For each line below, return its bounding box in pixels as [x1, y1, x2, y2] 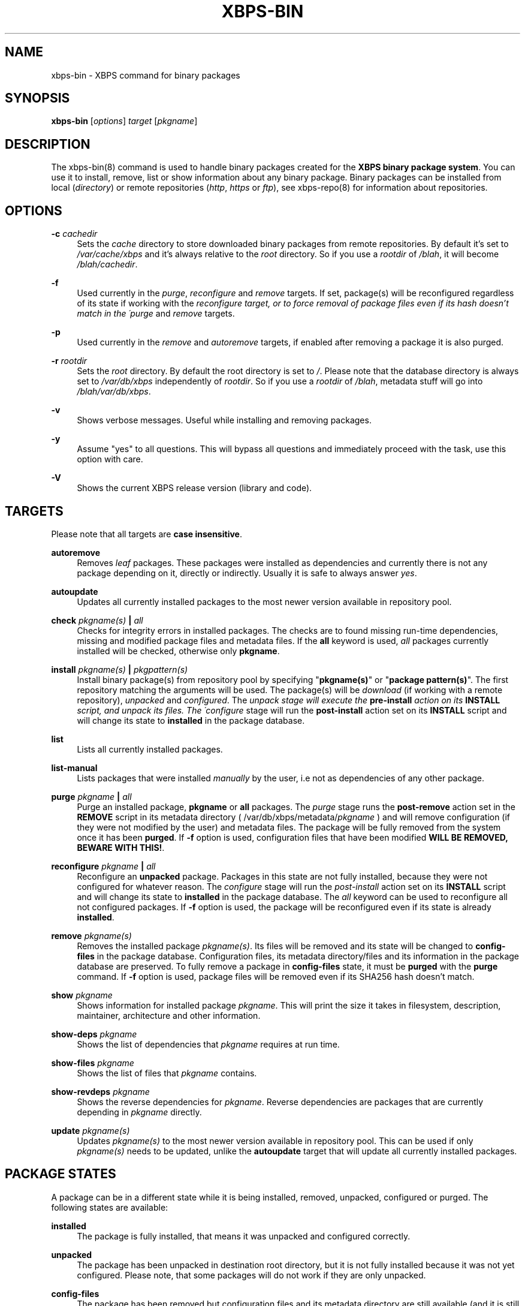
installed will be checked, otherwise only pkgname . [77, 645, 280, 656]
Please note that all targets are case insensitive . [51, 528, 242, 539]
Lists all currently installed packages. [77, 744, 223, 754]
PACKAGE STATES [5, 1166, 116, 1182]
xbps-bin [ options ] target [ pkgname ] [51, 116, 198, 127]
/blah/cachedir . [77, 259, 138, 270]
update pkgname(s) [51, 1125, 130, 1136]
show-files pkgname [51, 1057, 134, 1068]
